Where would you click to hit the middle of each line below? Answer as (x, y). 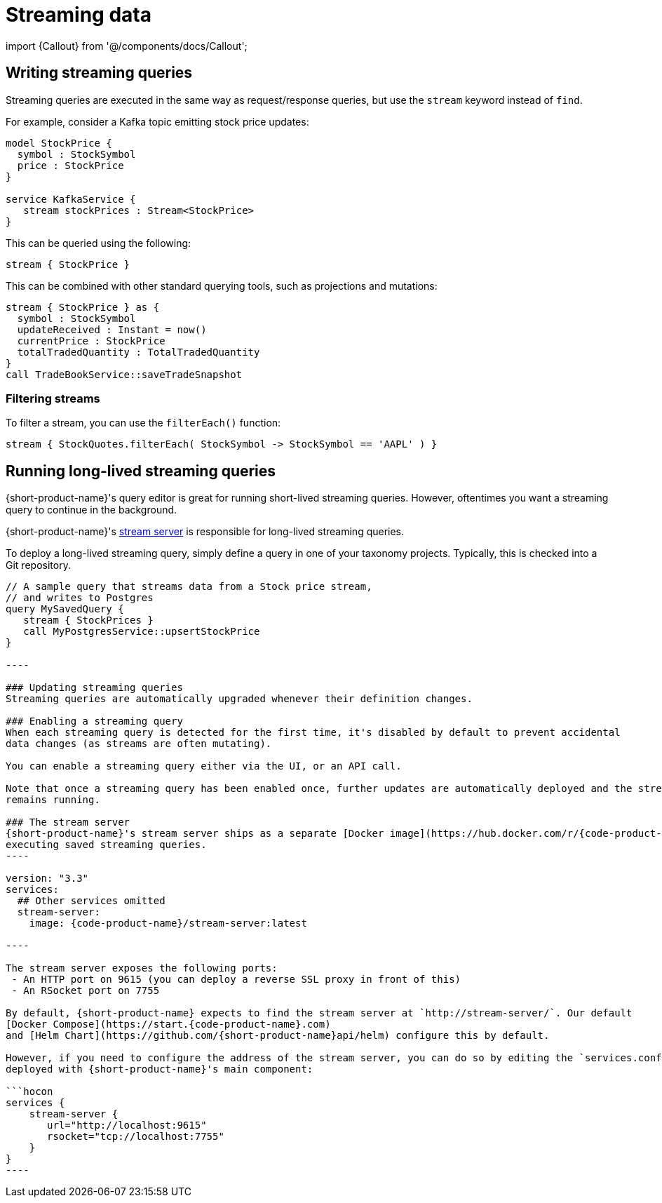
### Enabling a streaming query (94, 721)
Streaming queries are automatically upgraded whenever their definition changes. (239, 699)
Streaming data (79, 15)
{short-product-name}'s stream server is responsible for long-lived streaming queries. (205, 532)
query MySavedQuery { (65, 609)
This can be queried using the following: (99, 243)
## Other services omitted (91, 901)
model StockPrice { (59, 143)
